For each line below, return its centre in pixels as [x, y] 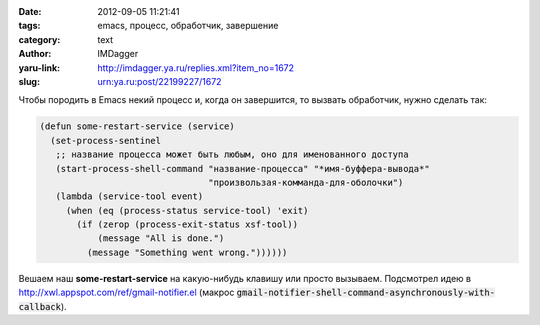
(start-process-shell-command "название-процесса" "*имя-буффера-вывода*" [242, 168]
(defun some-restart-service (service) [137, 126]
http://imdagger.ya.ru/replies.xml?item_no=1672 [196, 67]
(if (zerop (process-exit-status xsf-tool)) [187, 224]
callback [40, 306]
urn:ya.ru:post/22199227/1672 [159, 81]
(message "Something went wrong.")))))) [187, 252]
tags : [29, 26]
